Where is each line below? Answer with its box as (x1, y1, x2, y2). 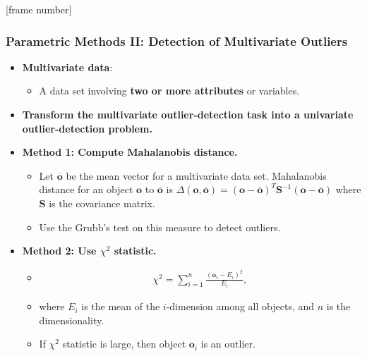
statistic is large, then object (62, 336, 186, 351)
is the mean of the (81, 299, 160, 314)
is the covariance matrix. (49, 195, 155, 210)
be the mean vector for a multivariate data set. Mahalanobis (66, 168, 327, 183)
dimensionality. (39, 312, 104, 327)
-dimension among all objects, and (166, 299, 315, 314)
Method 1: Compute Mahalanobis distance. (22, 145, 238, 159)
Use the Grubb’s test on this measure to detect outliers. (39, 219, 281, 234)
